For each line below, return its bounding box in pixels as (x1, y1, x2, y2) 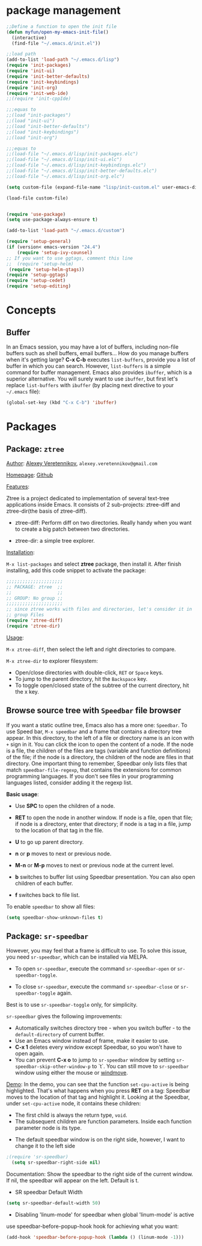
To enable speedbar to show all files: (6, 903, 95, 910)
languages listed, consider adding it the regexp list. (6, 779, 133, 786)
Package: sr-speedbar (6, 931, 89, 941)
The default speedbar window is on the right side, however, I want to (14, 1136, 185, 1143)
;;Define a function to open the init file (6, 23, 117, 29)
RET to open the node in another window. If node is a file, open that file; (14, 814, 193, 821)
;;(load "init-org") (6, 135, 58, 141)
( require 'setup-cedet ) (6, 278, 66, 284)
